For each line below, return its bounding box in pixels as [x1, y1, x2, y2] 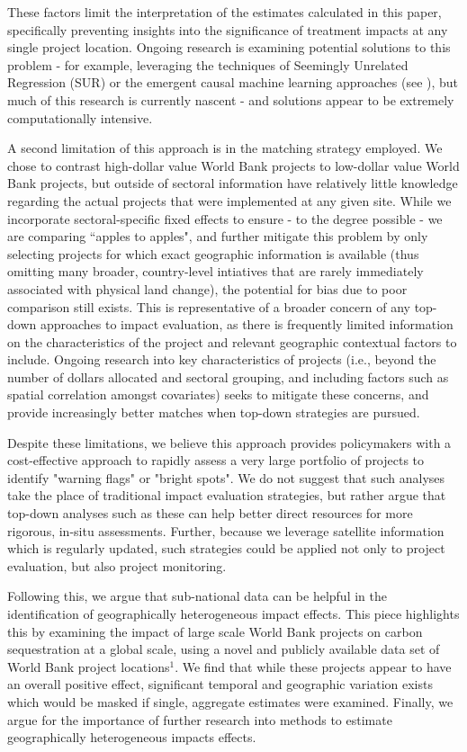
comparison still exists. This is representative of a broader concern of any [7, 297, 410, 316]
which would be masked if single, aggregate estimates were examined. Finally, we [7, 692, 454, 711]
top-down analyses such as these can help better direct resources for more [7, 504, 413, 523]
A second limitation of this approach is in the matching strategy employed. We [7, 139, 443, 157]
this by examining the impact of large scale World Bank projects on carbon [7, 622, 423, 640]
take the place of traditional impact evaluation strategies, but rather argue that [7, 486, 446, 505]
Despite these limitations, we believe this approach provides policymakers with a [7, 433, 452, 452]
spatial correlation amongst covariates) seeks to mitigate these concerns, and [7, 385, 429, 404]
